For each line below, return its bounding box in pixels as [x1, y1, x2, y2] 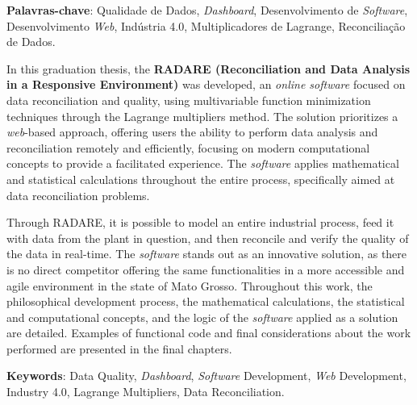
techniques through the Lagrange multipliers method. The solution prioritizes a [6, 107, 398, 124]
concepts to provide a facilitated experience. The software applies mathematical [6, 155, 399, 172]
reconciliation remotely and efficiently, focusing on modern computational [6, 139, 370, 156]
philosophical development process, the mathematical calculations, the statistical [6, 293, 405, 310]
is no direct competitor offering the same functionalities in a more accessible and [6, 261, 405, 278]
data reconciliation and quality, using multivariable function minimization [6, 91, 371, 108]
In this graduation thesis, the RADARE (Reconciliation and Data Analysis [6, 60, 411, 77]
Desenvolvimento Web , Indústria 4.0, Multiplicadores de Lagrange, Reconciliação [6, 17, 406, 34]
